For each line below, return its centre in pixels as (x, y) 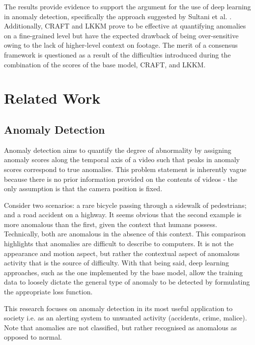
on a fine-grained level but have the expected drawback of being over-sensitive (121, 35)
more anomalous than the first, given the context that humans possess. (111, 224)
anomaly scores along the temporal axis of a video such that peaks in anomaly (122, 159)
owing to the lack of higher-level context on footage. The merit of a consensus (121, 45)
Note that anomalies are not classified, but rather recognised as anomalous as (120, 327)
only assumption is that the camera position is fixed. (83, 188)
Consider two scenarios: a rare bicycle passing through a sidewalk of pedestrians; (125, 205)
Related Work (52, 98)
